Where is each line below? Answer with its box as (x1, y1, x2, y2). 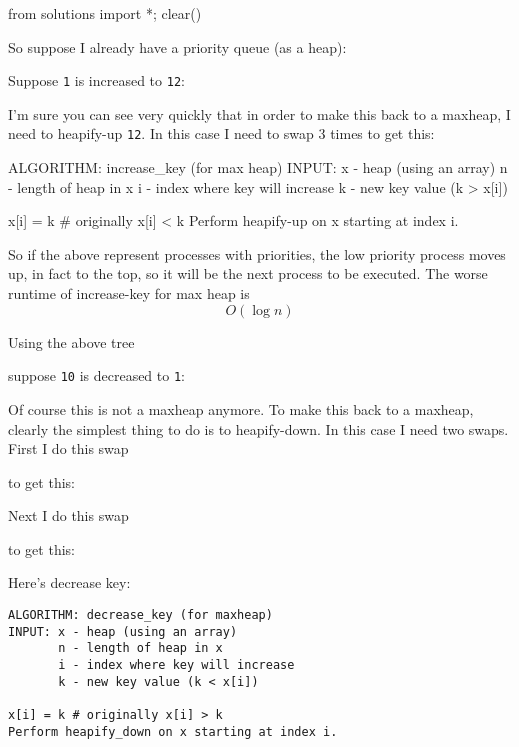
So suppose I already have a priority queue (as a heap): (8, 36, 347, 57)
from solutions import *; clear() (8, 3, 202, 23)
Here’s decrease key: (8, 572, 131, 593)
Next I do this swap (8, 505, 129, 526)
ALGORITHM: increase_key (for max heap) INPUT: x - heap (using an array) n (8, 157, 508, 178)
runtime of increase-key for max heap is (8, 283, 250, 304)
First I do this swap (8, 438, 129, 459)
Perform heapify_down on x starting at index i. (8, 724, 338, 739)
